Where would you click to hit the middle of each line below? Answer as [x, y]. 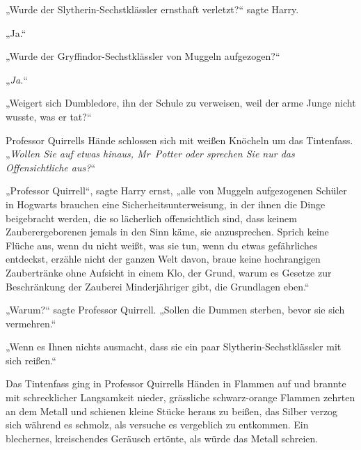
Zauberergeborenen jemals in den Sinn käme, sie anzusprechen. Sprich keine [167, 232]
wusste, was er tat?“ [49, 116]
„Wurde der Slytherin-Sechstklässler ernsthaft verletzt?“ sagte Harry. [152, 9]
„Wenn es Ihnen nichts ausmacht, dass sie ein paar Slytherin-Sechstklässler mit [174, 347]
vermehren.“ [31, 323]
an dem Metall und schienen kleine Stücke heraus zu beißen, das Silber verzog [172, 411]
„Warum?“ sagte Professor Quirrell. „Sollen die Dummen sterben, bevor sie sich [175, 310]
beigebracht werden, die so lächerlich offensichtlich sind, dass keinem [151, 218]
